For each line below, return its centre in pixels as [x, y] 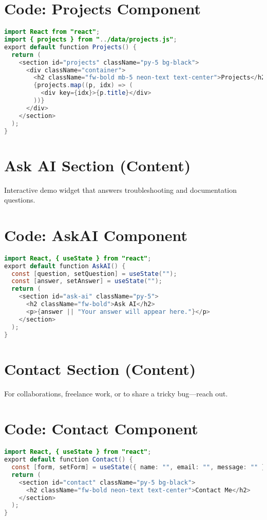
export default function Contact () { [69, 460]
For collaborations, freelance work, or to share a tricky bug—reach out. [116, 393]
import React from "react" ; [52, 32]
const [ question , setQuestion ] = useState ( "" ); [94, 274]
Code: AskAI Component [96, 235]
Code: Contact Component [101, 428]
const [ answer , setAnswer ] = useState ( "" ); [87, 281]
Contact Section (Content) [100, 368]
